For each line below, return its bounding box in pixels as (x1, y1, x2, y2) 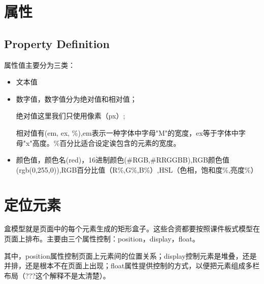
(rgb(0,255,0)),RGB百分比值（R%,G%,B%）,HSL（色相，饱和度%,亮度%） (16, 164, 258, 175)
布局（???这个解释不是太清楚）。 (4, 270, 110, 280)
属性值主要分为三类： (4, 59, 75, 70)
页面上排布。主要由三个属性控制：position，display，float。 (4, 233, 200, 244)
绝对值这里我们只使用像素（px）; (16, 110, 125, 121)
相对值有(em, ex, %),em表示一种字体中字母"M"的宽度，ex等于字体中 (16, 127, 239, 138)
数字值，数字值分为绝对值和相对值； (16, 93, 137, 104)
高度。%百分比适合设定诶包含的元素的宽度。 (32, 137, 181, 148)
